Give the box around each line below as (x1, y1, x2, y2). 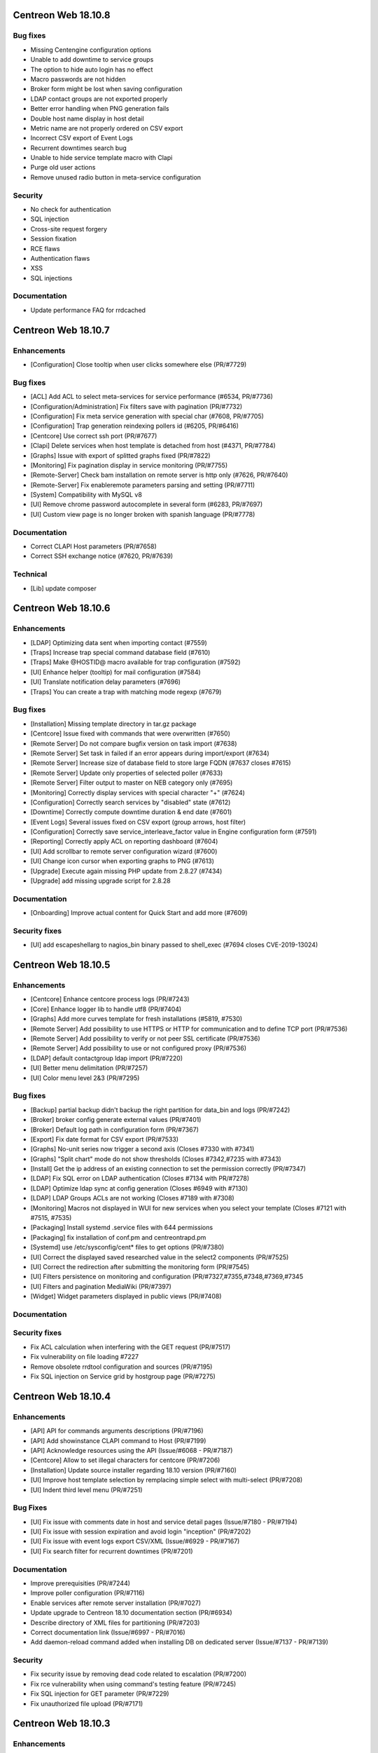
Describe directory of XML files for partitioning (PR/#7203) (30, 1618, 200, 1627)
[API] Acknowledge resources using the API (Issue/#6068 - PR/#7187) (30, 1446, 233, 1454)
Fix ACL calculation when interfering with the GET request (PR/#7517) (30, 1343, 231, 1351)
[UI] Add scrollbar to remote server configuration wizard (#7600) (30, 847, 218, 855)
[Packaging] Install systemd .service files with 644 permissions (30, 1224, 213, 1232)
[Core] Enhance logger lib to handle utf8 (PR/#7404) (30, 1005, 182, 1013)
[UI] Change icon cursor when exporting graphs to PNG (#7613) (30, 857, 215, 865)
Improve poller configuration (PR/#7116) (30, 1589, 145, 1597)
